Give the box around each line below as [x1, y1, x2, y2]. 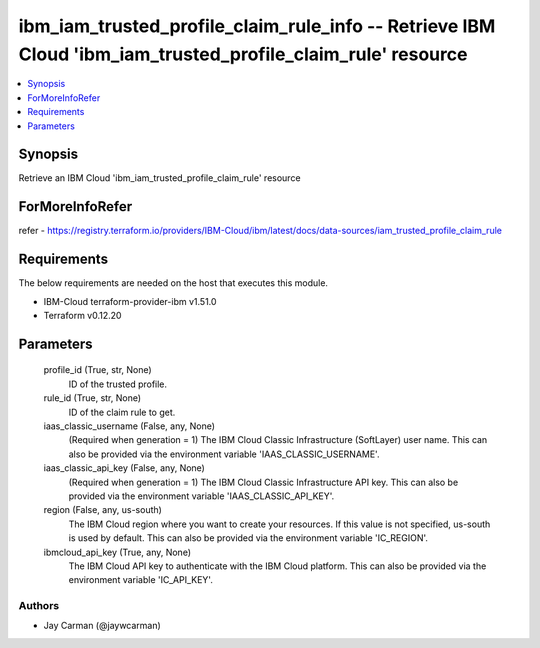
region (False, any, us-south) [43, 504, 162, 516]
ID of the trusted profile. [68, 378, 168, 390]
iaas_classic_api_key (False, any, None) [43, 462, 205, 474]
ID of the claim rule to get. [68, 406, 176, 418]
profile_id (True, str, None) [43, 364, 152, 376]
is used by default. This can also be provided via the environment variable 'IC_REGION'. [68, 532, 429, 544]
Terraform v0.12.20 [43, 310, 122, 322]
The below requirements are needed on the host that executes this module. [18, 277, 329, 289]
